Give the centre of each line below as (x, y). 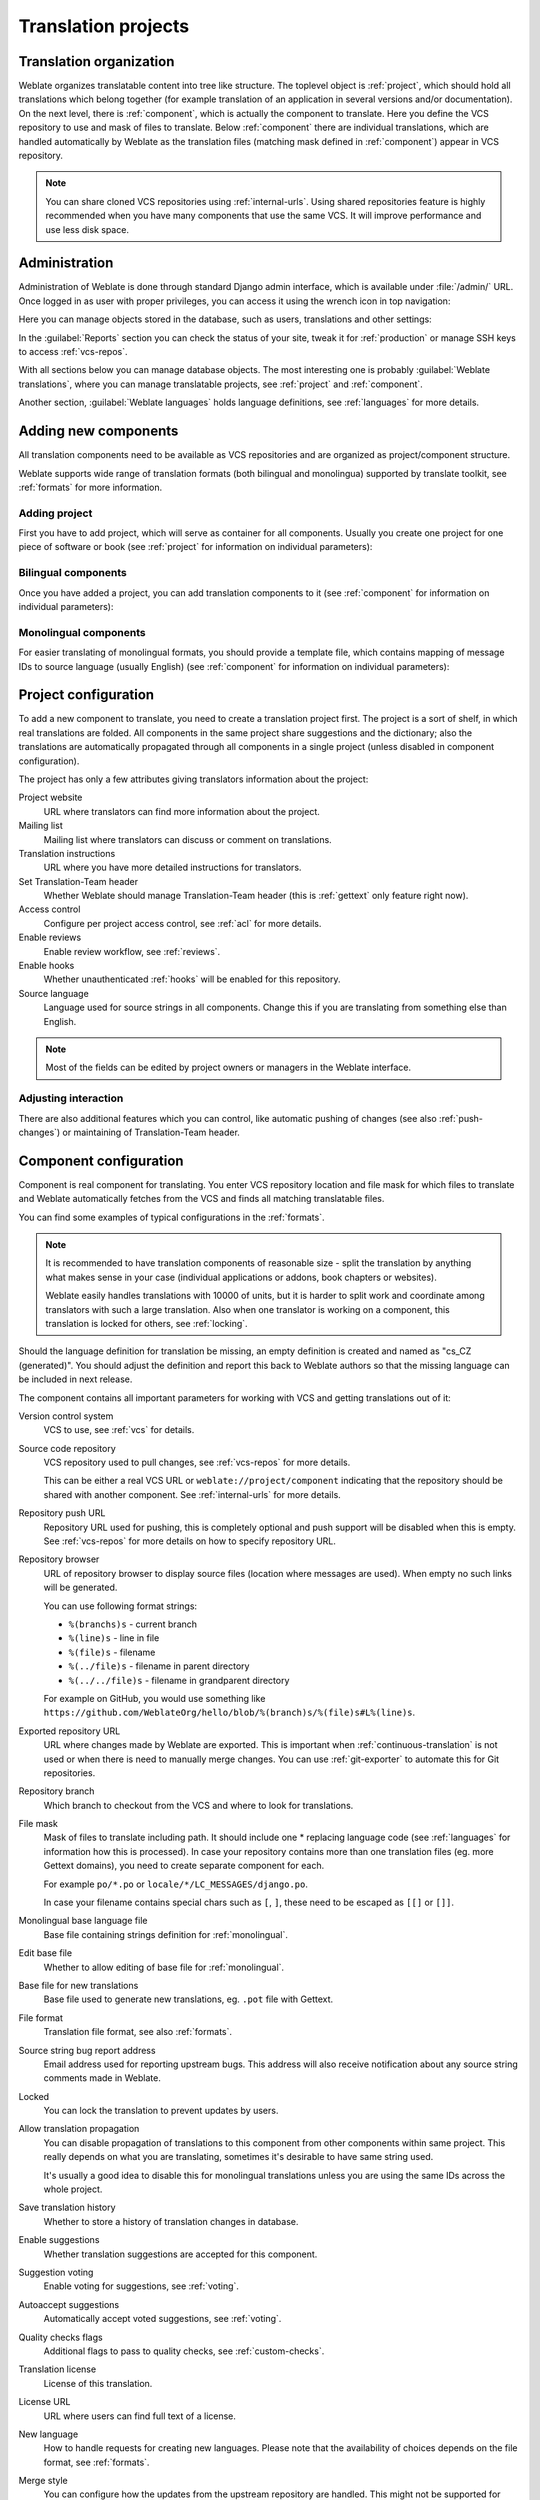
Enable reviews (50, 937)
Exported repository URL (69, 1731)
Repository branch (56, 1791)
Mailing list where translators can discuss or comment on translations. (187, 839)
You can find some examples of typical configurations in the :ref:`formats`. (171, 1217)
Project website (50, 797)
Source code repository (67, 1448)
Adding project (55, 513)
